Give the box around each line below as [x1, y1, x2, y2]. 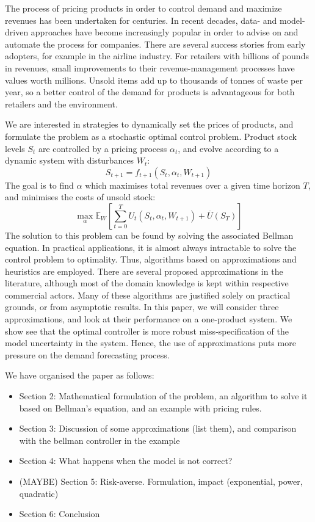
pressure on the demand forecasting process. [5, 348, 170, 361]
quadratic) [19, 487, 59, 499]
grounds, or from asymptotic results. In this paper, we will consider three [5, 300, 279, 313]
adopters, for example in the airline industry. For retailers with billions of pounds [5, 49, 309, 62]
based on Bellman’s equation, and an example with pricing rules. [19, 401, 262, 414]
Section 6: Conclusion [19, 507, 100, 520]
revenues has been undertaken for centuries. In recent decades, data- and [5, 13, 277, 26]
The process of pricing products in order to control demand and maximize [5, 2, 282, 14]
